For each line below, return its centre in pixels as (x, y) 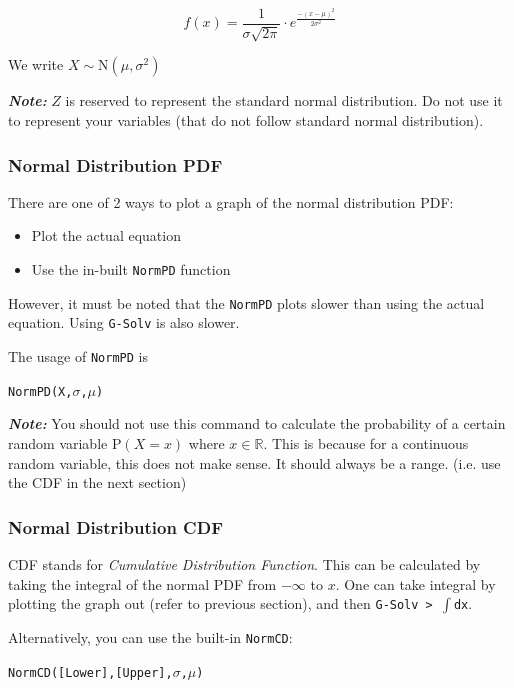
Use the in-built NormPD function (131, 269)
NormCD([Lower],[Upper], (90, 672)
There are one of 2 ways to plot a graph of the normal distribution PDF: (231, 201)
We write (36, 64)
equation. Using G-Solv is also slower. (124, 322)
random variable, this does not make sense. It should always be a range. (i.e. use (254, 462)
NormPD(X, (40, 391)
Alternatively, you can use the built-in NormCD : (150, 637)
